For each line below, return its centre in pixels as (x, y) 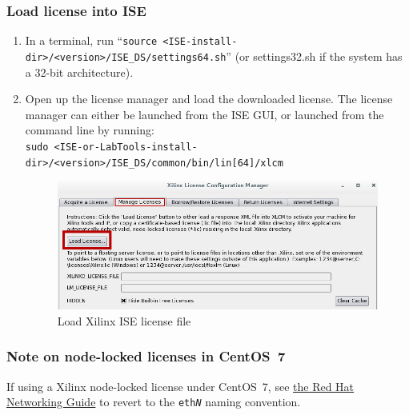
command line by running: (90, 130)
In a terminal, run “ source (91, 40)
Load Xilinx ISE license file (124, 320)
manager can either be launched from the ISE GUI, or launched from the (204, 114)
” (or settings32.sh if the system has (314, 56)
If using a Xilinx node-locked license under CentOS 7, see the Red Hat (180, 386)
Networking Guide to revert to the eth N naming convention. (154, 402)
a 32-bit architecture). (79, 72)
